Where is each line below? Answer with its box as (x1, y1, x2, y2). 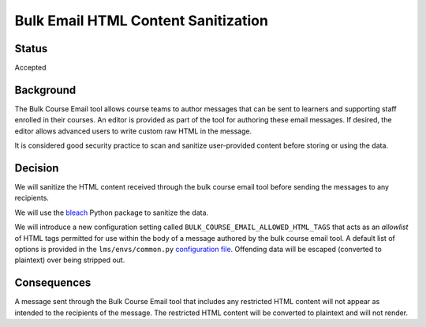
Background (14, 83, 77, 96)
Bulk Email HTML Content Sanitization (14, 12, 268, 29)
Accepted (14, 63, 47, 73)
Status (14, 42, 48, 55)
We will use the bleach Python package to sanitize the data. (14, 208, 209, 217)
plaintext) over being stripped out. (14, 255, 125, 265)
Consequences (14, 276, 92, 290)
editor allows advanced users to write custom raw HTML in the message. (14, 126, 252, 136)
